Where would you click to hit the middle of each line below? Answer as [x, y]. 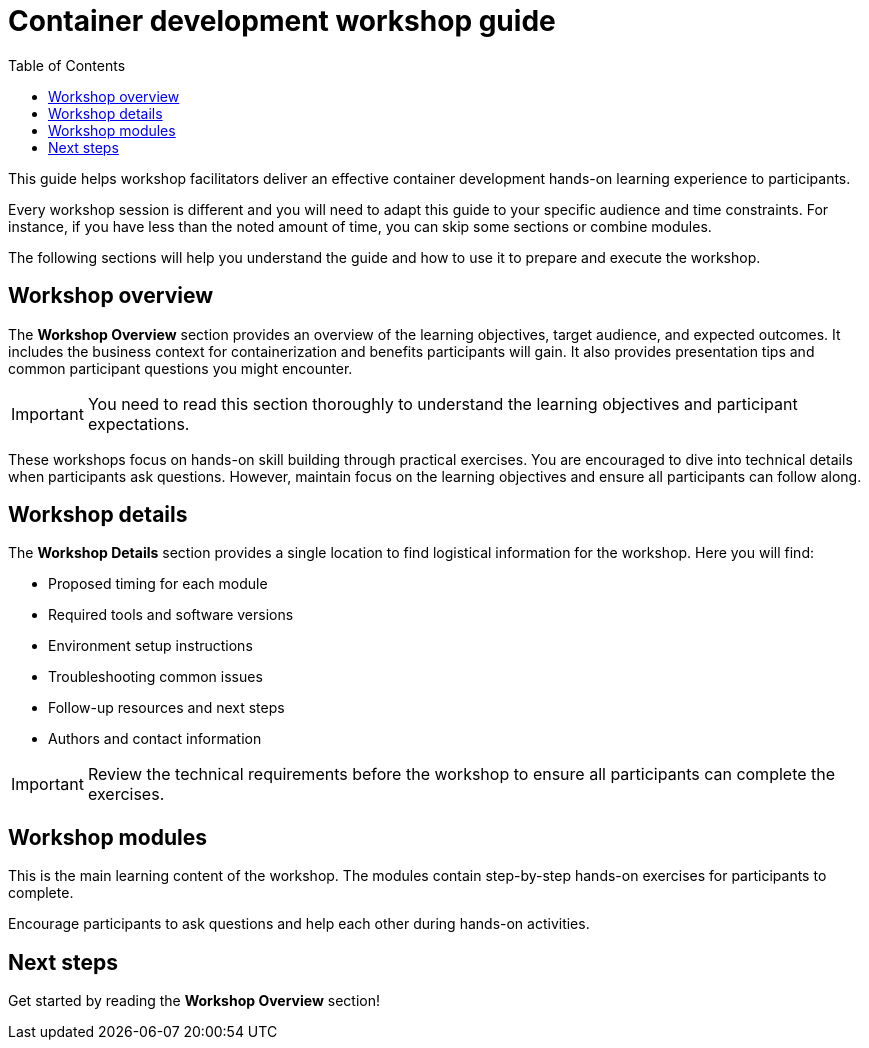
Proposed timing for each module [158, 584]
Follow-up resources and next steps [166, 708]
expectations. [138, 423]
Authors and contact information [155, 739]
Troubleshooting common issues [155, 677]
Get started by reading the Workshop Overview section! [194, 1001]
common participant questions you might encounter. [180, 368]
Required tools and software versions [171, 615]
